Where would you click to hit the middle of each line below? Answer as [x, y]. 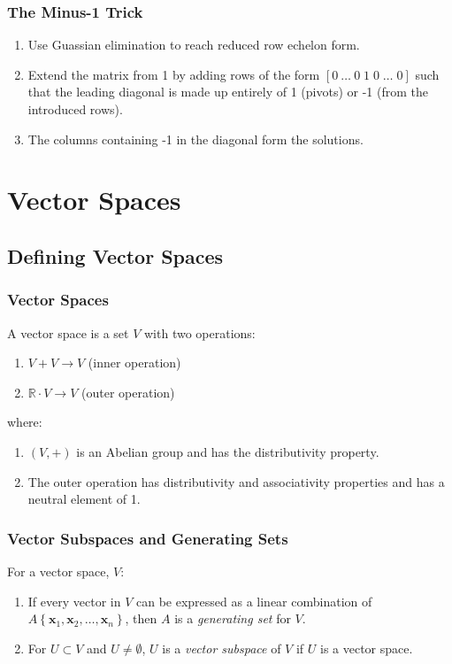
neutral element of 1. [84, 499]
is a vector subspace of [222, 648]
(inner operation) [134, 363]
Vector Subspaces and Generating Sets [148, 538]
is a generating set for [233, 618]
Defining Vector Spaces [115, 255]
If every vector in [74, 601]
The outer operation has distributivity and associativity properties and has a [236, 481]
